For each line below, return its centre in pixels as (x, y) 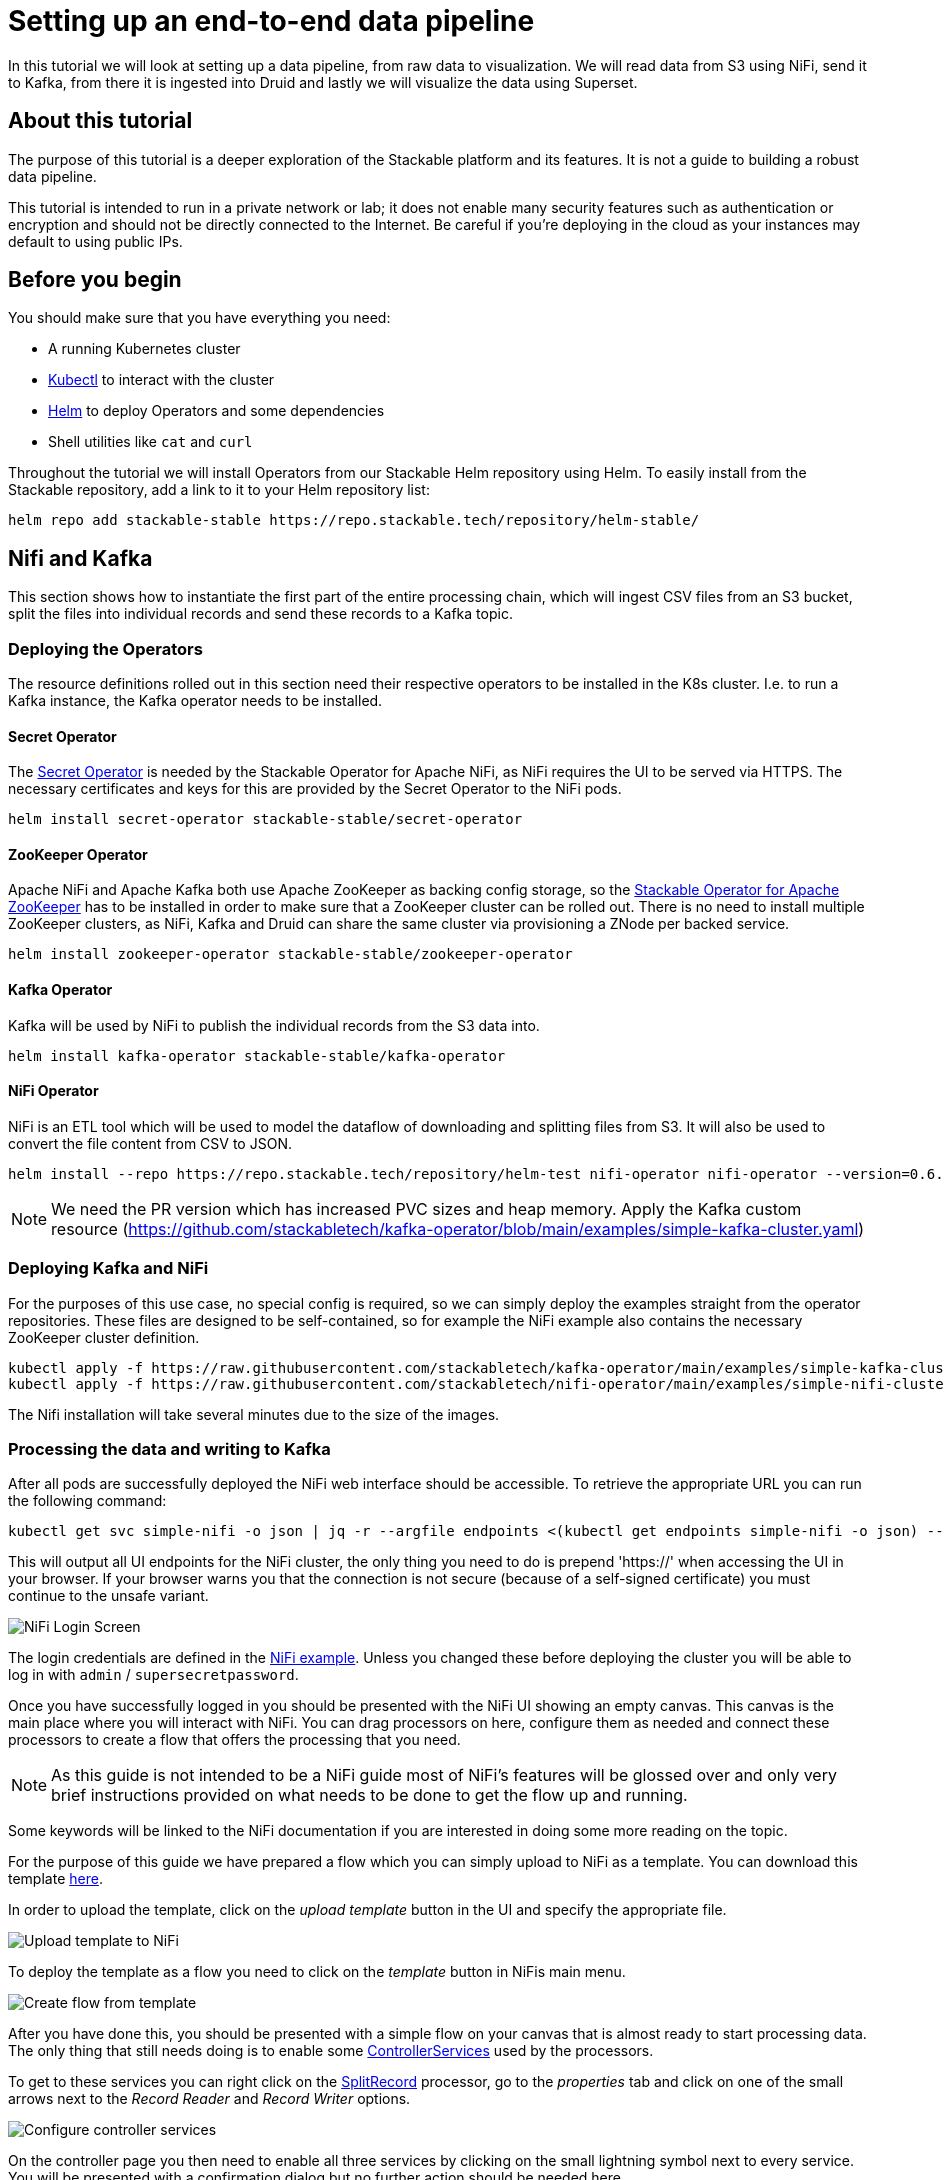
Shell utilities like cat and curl (150, 442)
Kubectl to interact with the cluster (161, 380)
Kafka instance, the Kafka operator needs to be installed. (195, 701)
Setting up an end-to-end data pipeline (271, 21)
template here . (55, 1879)
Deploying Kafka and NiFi (108, 1268)
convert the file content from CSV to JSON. (150, 1143)
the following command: (87, 1501)
